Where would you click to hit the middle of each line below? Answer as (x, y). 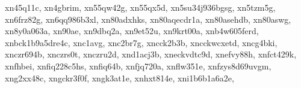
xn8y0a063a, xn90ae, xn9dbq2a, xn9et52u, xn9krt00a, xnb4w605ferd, (132, 31)
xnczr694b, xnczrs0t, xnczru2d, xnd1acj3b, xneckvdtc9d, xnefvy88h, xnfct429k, (151, 54)
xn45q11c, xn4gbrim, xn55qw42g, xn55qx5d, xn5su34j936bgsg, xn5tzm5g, (140, 7)
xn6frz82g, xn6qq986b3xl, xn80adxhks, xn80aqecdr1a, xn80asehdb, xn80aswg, (148, 19)
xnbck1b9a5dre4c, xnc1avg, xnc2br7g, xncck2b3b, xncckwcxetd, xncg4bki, (141, 42)
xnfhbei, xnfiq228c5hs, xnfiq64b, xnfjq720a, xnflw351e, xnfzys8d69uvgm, (138, 66)
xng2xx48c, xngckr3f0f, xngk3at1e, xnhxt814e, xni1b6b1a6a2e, (119, 78)
